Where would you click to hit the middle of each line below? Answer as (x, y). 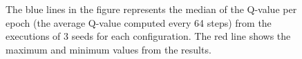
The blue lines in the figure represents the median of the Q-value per (151, 9)
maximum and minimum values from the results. (108, 49)
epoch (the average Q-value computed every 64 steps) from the (139, 22)
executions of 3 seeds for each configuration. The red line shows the (148, 36)
